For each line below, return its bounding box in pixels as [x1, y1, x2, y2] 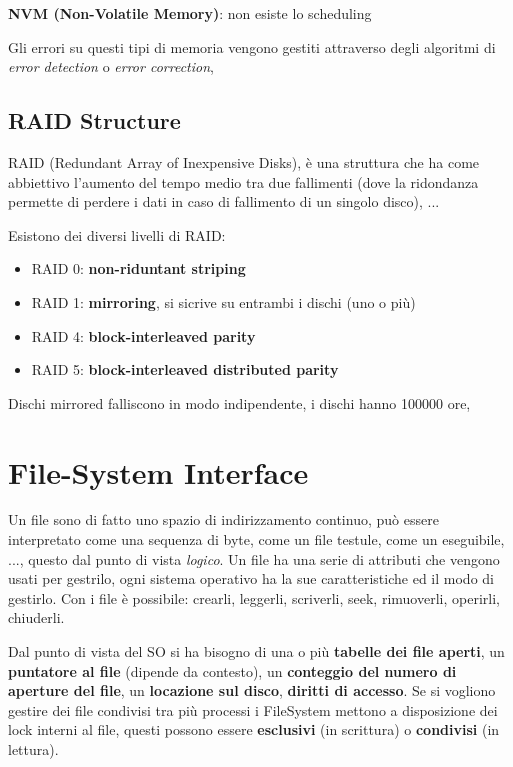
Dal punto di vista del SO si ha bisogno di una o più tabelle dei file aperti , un [8, 641, 505, 662]
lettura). [8, 738, 59, 759]
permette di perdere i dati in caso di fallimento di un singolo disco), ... [8, 191, 440, 212]
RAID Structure [8, 105, 181, 136]
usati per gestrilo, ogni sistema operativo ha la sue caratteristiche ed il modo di [8, 568, 494, 589]
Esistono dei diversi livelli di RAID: [8, 224, 226, 245]
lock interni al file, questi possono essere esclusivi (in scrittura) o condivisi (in [8, 719, 500, 740]
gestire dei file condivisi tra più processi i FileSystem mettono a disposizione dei [8, 699, 498, 720]
